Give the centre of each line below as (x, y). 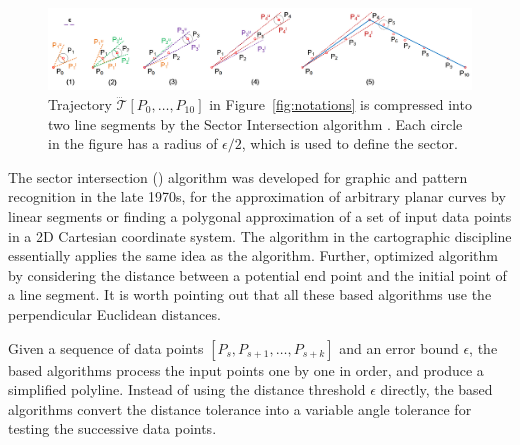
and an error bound (399, 347)
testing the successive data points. (112, 428)
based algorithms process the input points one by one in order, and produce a (246, 369)
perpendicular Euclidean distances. (114, 313)
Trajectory (80, 103)
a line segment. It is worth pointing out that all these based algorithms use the (250, 294)
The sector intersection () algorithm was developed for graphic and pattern (238, 176)
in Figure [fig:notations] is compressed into (340, 103)
